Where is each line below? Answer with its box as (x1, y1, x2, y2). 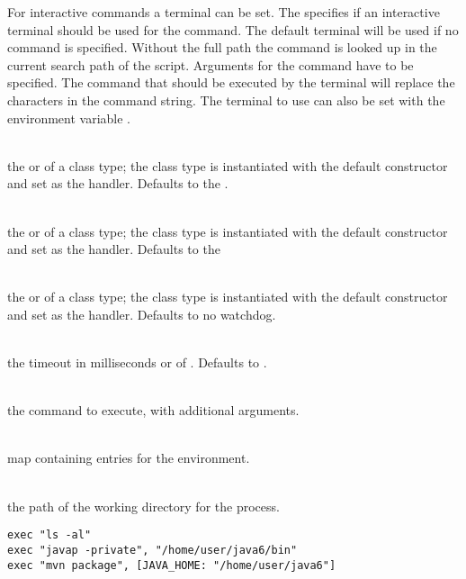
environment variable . (7, 108, 130, 127)
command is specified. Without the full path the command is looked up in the (7, 38, 437, 57)
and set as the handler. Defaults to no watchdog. (7, 304, 276, 323)
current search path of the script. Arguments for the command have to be (7, 55, 414, 74)
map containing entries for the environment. (7, 448, 250, 467)
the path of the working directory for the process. (7, 496, 280, 515)
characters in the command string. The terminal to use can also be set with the (7, 90, 445, 109)
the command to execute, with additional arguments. (7, 401, 300, 420)
